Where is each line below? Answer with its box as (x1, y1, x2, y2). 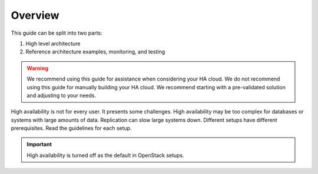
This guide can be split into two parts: (11, 29, 102, 36)
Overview (11, 9, 59, 22)
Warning (26, 65, 48, 72)
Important (26, 141, 52, 148)
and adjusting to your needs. (26, 92, 97, 99)
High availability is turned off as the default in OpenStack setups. (26, 152, 185, 159)
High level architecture (25, 40, 81, 47)
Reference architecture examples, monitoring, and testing (25, 48, 165, 55)
